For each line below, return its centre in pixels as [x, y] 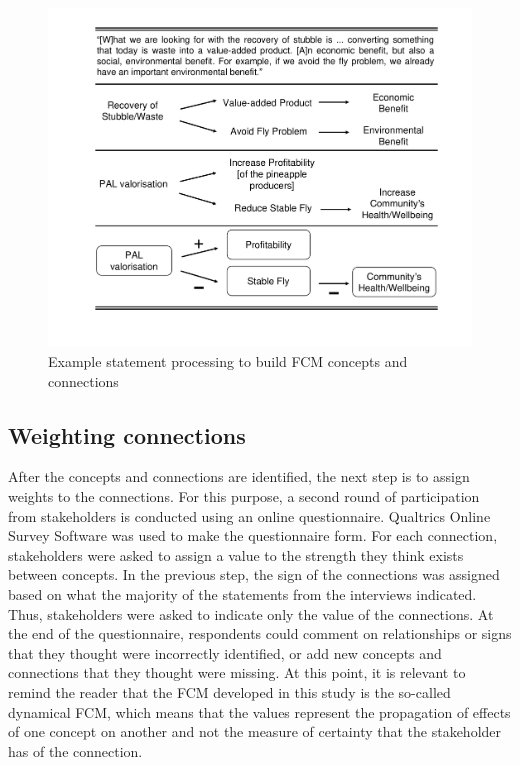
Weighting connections [127, 434]
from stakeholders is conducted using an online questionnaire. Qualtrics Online [249, 515]
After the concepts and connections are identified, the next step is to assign [239, 476]
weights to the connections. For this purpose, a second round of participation [244, 496]
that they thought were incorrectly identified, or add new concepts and [225, 652]
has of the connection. [75, 750]
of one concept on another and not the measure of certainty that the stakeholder [255, 731]
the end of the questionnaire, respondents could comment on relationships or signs [260, 633]
